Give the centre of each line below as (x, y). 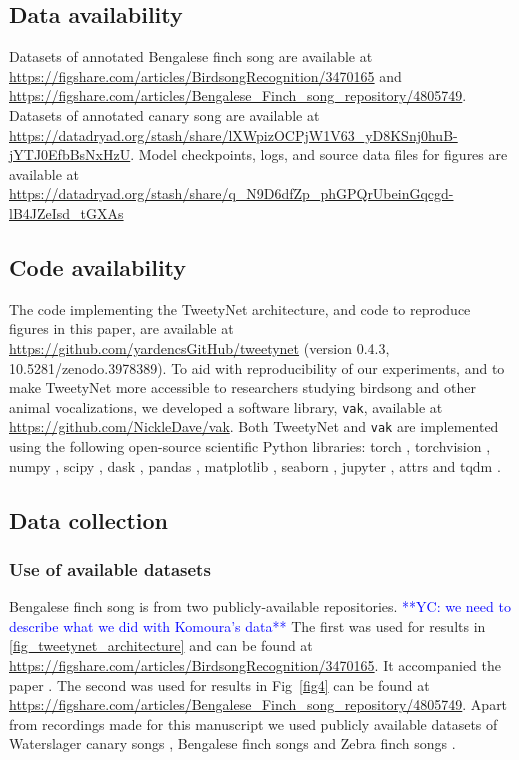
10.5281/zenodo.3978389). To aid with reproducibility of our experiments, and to (257, 367)
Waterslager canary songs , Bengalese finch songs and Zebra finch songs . (232, 743)
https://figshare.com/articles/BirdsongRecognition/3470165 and (205, 75)
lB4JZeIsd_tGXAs (66, 212)
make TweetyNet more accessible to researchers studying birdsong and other (242, 387)
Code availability (98, 266)
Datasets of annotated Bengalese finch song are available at (191, 56)
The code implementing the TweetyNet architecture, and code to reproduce (240, 308)
